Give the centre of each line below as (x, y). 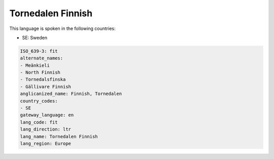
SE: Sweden (35, 38)
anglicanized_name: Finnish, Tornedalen (71, 94)
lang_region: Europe (45, 144)
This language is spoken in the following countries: (62, 28)
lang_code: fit (39, 122)
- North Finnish (40, 73)
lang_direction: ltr (45, 129)
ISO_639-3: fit (39, 51)
